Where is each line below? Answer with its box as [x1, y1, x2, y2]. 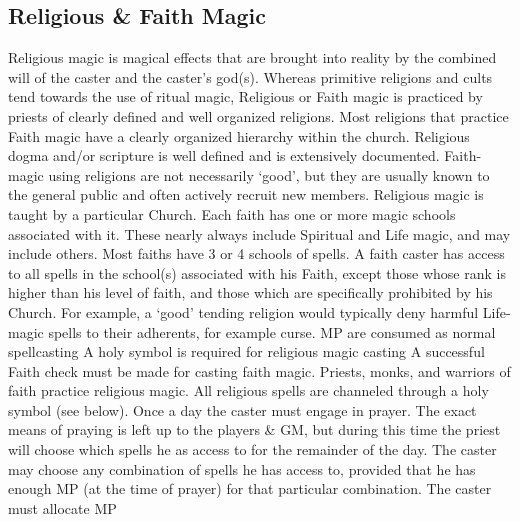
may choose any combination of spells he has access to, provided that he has [8, 458, 476, 479]
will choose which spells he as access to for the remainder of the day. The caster [8, 439, 497, 460]
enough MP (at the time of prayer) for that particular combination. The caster [8, 478, 492, 499]
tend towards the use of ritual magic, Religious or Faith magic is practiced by [8, 86, 483, 107]
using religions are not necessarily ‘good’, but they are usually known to [48, 164, 490, 185]
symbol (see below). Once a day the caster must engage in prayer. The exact [8, 399, 477, 420]
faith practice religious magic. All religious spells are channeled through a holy [8, 380, 489, 401]
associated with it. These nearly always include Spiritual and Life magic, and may [8, 223, 511, 244]
